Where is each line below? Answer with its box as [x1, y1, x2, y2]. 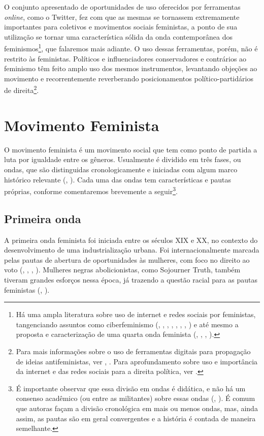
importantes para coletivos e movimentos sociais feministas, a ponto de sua [4, 21, 238, 32]
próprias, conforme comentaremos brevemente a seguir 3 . [4, 184, 178, 196]
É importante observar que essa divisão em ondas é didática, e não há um [16, 383, 246, 393]
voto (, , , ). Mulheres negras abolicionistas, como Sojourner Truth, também [4, 264, 241, 275]
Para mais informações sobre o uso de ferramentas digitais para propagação [16, 346, 251, 356]
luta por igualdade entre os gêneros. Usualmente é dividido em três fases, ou [4, 154, 241, 165]
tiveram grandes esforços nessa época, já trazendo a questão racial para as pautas [4, 274, 257, 285]
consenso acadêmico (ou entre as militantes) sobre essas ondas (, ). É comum [16, 393, 255, 403]
